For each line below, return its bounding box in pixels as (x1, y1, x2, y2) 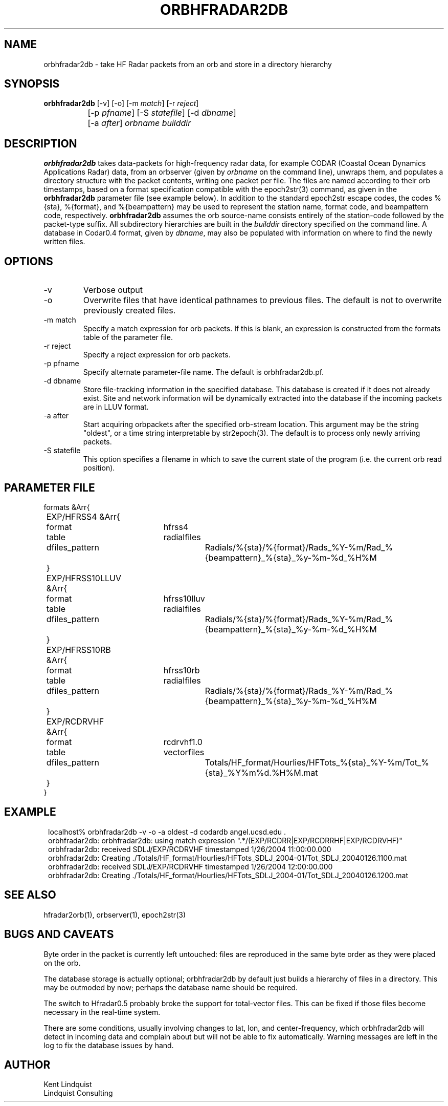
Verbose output (83, 285, 143, 295)
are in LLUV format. (83, 402, 149, 412)
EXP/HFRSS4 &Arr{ (46, 511, 120, 522)
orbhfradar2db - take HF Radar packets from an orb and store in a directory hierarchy (43, 59, 332, 69)
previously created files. (83, 305, 176, 316)
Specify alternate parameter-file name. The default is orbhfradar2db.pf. (83, 368, 324, 377)
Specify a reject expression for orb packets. (83, 350, 231, 359)
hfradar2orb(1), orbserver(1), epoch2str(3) (43, 910, 186, 919)
